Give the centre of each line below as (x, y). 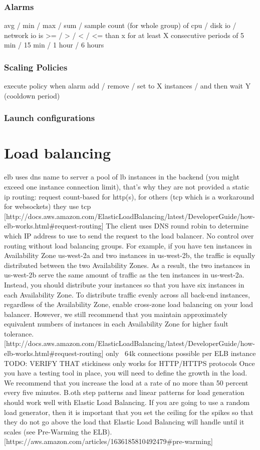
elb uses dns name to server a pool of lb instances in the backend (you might (122, 177)
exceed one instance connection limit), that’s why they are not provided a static (127, 186)
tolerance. (19, 333)
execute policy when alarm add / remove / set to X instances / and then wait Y (127, 86)
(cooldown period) (32, 95)
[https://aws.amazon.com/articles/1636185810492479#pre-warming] (108, 441)
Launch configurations (50, 118)
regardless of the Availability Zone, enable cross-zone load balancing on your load (129, 304)
